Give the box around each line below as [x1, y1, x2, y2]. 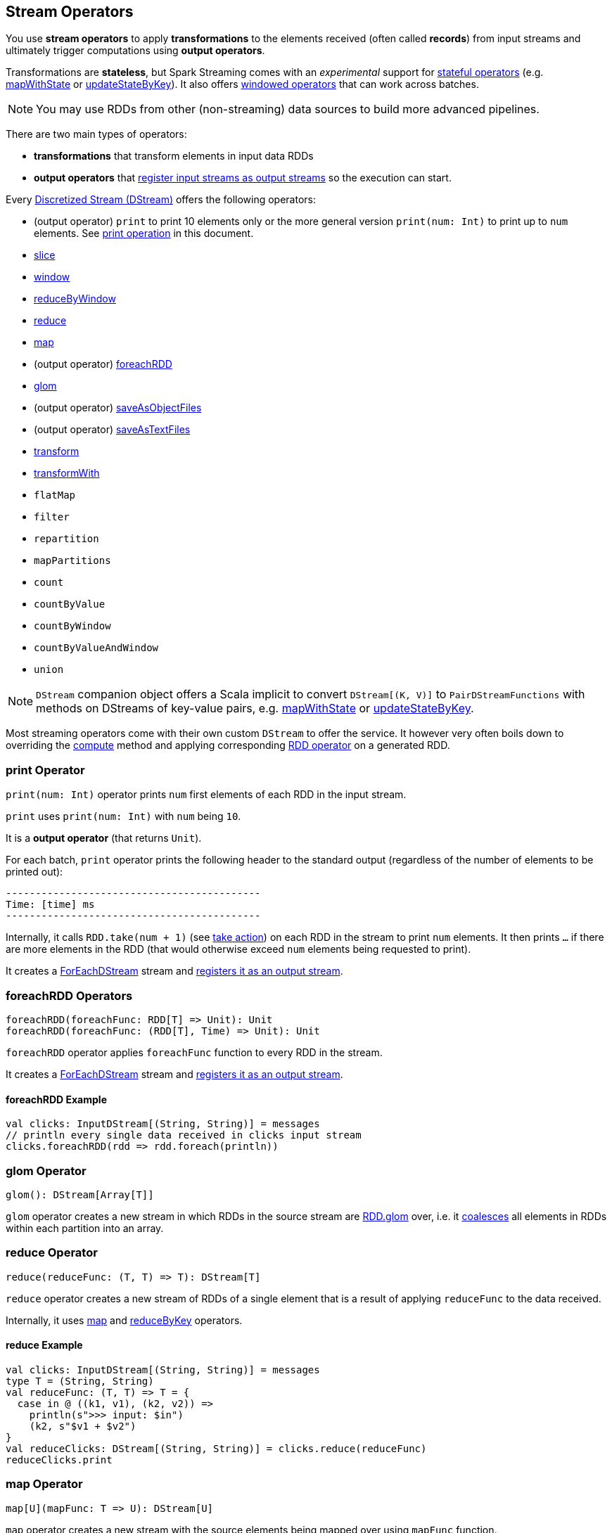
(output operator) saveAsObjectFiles [34, 402, 202, 414]
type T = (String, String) [6, 1375, 154, 1387]
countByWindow [34, 620, 111, 632]
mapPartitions [34, 555, 111, 567]
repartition [34, 533, 99, 545]
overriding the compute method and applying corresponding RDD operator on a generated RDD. [6, 739, 450, 752]
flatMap [34, 489, 76, 501]
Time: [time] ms [6, 899, 95, 911]
